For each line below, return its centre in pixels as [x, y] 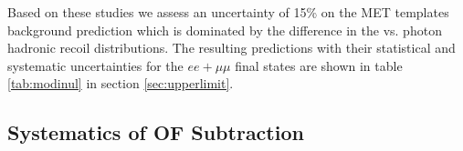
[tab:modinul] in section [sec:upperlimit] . [121, 83]
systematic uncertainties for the [95, 65]
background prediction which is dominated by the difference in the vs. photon [225, 30]
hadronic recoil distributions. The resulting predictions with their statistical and [231, 48]
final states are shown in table [319, 65]
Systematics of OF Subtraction [156, 132]
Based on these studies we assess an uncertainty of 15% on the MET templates [228, 12]
